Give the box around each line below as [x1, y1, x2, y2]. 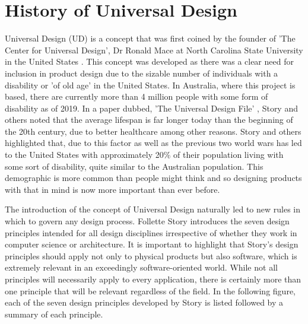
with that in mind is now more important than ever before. [5, 183, 220, 195]
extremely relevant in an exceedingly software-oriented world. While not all [5, 261, 278, 274]
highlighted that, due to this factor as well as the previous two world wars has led [5, 136, 302, 149]
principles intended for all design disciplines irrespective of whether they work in [5, 226, 297, 239]
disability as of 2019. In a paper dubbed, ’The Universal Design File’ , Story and [5, 101, 298, 114]
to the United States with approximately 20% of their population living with [5, 148, 284, 161]
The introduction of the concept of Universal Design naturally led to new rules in [5, 203, 300, 215]
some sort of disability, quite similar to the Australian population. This [5, 160, 263, 172]
